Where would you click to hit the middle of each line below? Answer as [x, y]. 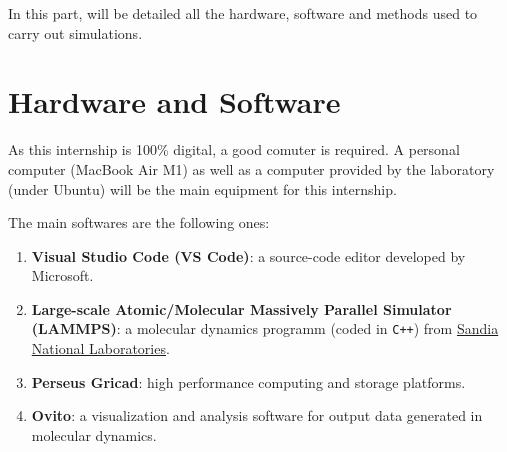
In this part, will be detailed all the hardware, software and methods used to [243, 13]
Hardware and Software [174, 101]
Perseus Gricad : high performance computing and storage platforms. [248, 381]
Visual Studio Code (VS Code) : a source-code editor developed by [248, 255]
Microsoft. [62, 275]
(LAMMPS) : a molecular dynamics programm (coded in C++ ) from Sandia [265, 328]
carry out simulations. [75, 32]
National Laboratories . [100, 348]
